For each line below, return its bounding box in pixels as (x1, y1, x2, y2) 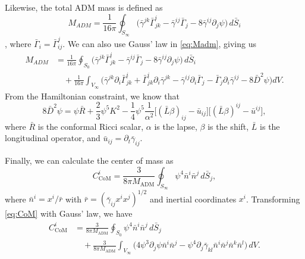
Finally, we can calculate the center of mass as (5, 154, 174, 167)
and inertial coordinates (149, 192, 237, 205)
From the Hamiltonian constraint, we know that (5, 89, 180, 102)
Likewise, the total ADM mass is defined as (5, 1, 163, 13)
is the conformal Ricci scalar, (37, 120, 144, 132)
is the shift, (207, 120, 249, 132)
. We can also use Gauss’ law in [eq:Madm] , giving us (62, 37, 256, 49)
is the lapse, (154, 120, 197, 132)
